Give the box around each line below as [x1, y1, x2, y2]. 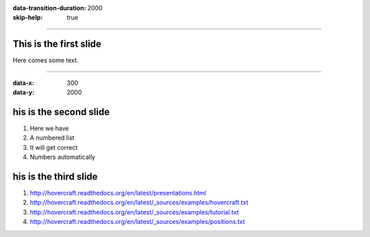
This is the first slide [12, 38, 102, 50]
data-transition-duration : [12, 4, 86, 12]
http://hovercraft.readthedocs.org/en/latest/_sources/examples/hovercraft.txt [29, 199, 249, 207]
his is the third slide [12, 171, 98, 182]
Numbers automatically [29, 153, 96, 161]
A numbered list [29, 134, 75, 142]
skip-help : [12, 14, 43, 22]
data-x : [12, 79, 34, 87]
